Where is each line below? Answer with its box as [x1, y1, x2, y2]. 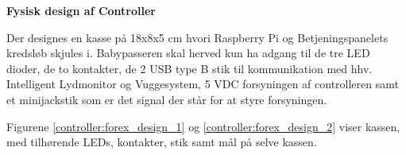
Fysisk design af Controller [6, 2, 157, 18]
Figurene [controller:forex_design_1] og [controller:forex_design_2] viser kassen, [6, 118, 400, 134]
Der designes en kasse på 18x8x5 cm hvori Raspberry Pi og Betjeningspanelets [6, 29, 389, 45]
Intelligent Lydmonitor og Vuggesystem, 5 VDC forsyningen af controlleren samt [6, 76, 399, 92]
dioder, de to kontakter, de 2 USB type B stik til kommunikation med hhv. [6, 60, 373, 76]
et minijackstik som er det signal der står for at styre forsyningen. [6, 91, 327, 107]
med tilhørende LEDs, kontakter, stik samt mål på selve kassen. [6, 134, 317, 150]
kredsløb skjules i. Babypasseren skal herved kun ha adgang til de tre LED [6, 45, 370, 61]
